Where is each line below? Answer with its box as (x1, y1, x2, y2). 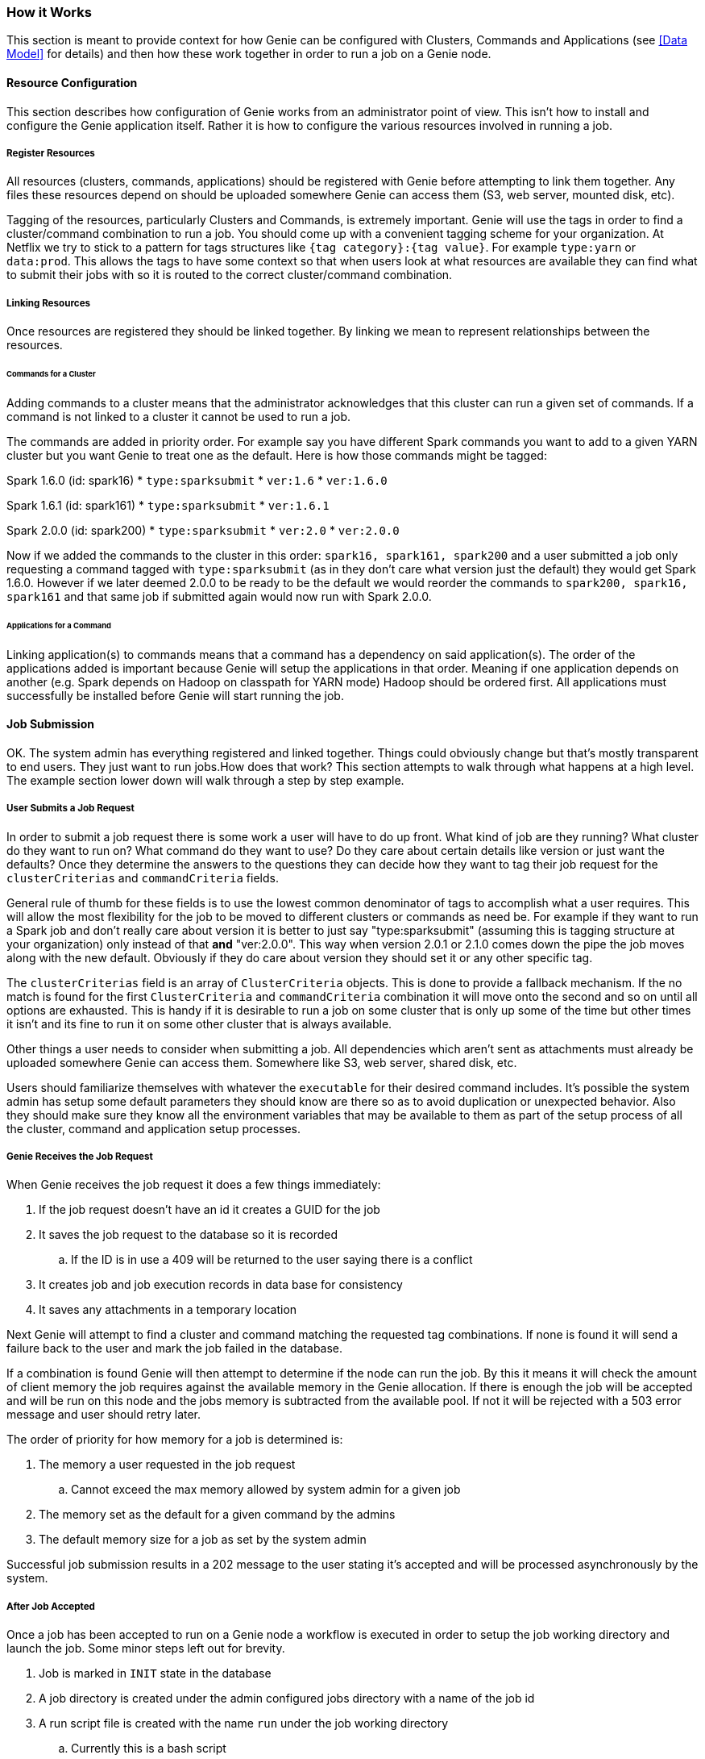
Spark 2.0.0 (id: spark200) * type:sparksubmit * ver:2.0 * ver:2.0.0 (6, 523, 400, 537)
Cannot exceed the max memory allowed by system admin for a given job (71, 1482, 461, 1497)
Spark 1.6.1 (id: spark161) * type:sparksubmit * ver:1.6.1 (6, 498, 330, 512)
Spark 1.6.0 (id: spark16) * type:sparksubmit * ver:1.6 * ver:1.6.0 (6, 473, 388, 487)
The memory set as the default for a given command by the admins (39, 1507, 396, 1522)
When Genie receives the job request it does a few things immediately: (6, 1178, 381, 1192)
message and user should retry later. (6, 1407, 201, 1422)
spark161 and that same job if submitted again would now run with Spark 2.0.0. (6, 589, 432, 603)
